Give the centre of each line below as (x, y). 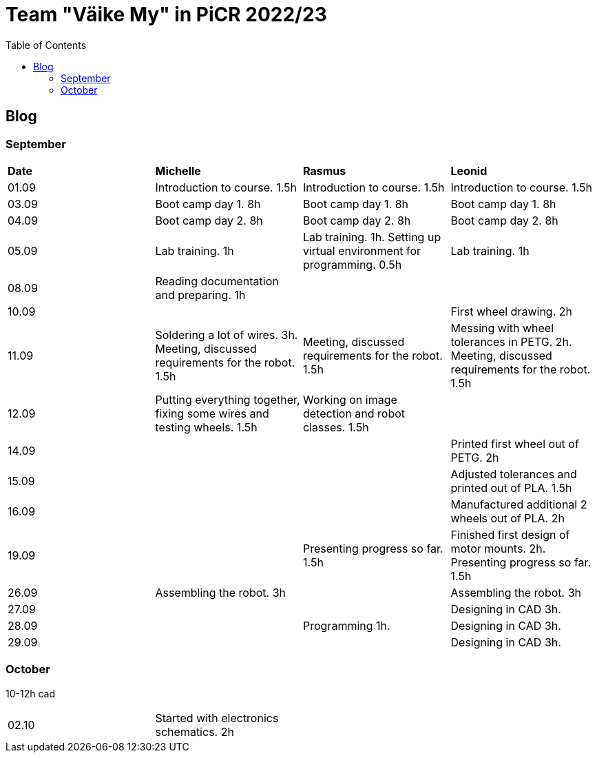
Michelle (178, 171)
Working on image (350, 399)
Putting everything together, (228, 399)
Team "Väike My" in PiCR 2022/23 (166, 14)
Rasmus (325, 171)
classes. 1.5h (336, 427)
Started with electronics (217, 718)
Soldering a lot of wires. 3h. (227, 335)
